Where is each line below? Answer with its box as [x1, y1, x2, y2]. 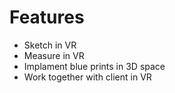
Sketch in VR [23, 39, 77, 51]
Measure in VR [23, 49, 85, 61]
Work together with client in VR [23, 71, 152, 83]
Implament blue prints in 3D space [23, 60, 166, 72]
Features [9, 6, 85, 29]
